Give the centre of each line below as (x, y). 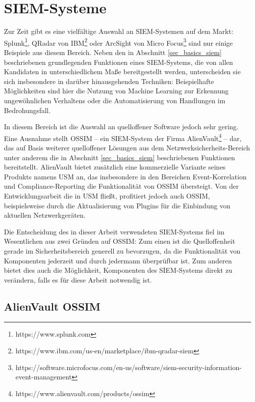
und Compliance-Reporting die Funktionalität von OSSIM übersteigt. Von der (121, 186)
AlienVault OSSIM (52, 306)
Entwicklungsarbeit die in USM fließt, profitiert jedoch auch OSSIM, (107, 195)
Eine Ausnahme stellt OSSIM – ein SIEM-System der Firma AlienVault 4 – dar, (123, 137)
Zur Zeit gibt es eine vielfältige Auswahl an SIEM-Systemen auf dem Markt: (119, 31)
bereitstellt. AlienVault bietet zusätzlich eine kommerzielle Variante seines (115, 167)
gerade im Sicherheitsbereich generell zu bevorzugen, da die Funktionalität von (122, 250)
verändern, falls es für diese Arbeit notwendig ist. (78, 279)
